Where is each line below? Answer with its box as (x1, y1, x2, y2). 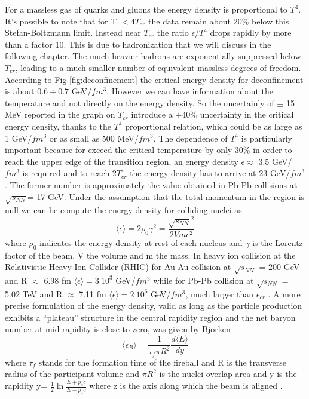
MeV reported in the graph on (5, 108, 115, 121)
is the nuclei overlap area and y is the (159, 367, 297, 380)
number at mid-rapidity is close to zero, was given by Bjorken (5, 323, 231, 335)
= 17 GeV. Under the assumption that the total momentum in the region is (27, 190, 305, 202)
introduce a (131, 108, 173, 121)
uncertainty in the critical (200, 108, 294, 121)
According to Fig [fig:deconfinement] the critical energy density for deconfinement (5, 73, 304, 85)
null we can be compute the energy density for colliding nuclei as (5, 204, 242, 216)
